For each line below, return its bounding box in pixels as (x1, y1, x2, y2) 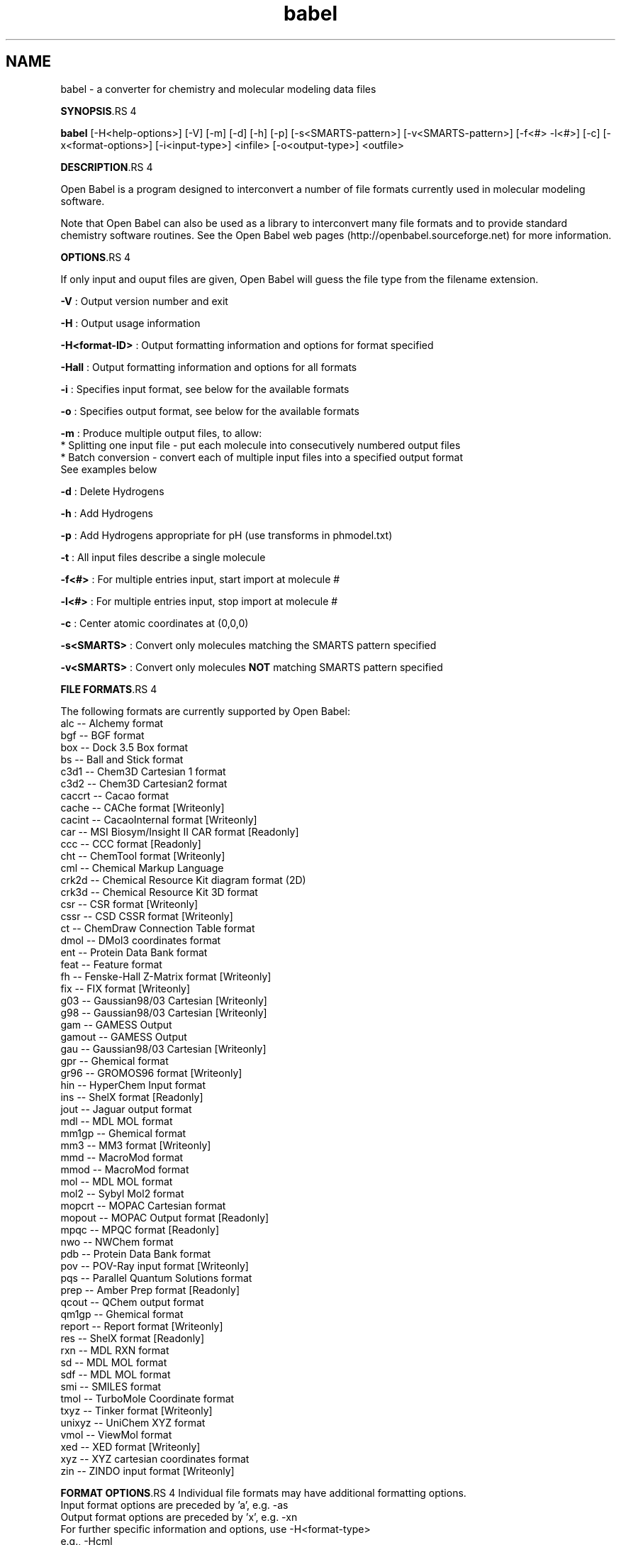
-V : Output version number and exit (60, 294, 228, 307)
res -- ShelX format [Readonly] (60, 1331, 205, 1344)
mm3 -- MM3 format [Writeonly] (60, 1139, 211, 1151)
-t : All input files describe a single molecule (60, 550, 266, 563)
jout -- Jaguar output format (60, 1102, 192, 1115)
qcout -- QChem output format (60, 1295, 204, 1308)
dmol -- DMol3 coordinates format (60, 934, 221, 946)
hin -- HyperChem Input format (60, 1078, 206, 1091)
